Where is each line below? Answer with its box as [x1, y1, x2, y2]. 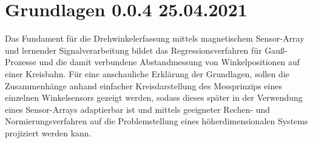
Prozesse [5, 56, 36, 68]
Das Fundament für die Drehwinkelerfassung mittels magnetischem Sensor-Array [5, 32, 305, 45]
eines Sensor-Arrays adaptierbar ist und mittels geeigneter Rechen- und [5, 103, 271, 115]
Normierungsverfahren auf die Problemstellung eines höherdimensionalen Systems [5, 115, 308, 127]
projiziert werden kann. [5, 126, 92, 139]
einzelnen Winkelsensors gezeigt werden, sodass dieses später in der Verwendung [5, 91, 303, 104]
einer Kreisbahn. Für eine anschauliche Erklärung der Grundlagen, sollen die [5, 67, 289, 80]
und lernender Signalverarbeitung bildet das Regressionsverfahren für [5, 43, 262, 56]
